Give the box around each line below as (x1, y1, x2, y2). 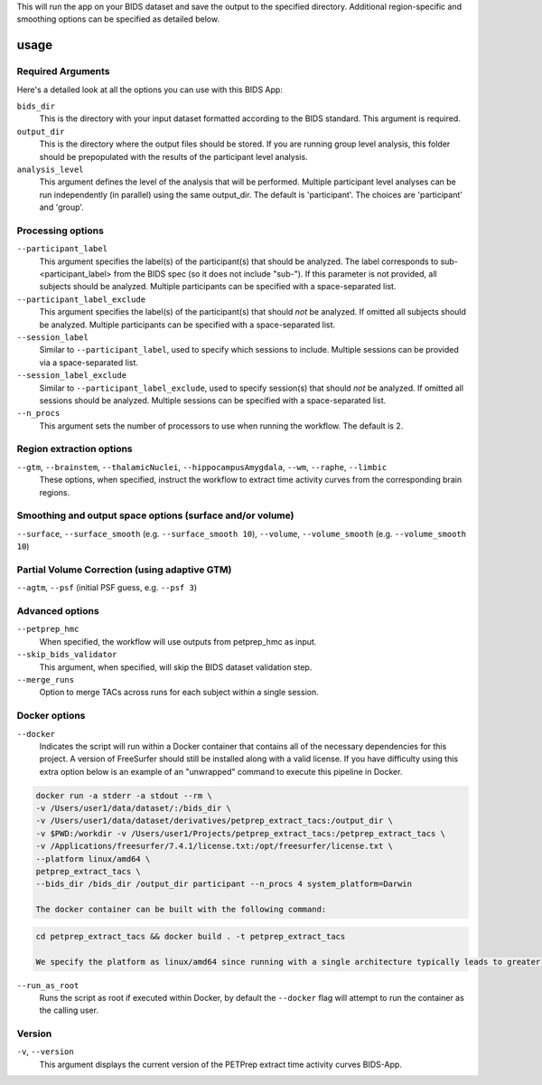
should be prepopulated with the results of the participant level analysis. (39, 151, 308, 162)
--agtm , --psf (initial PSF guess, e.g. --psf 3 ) (16, 582, 198, 593)
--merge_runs (16, 675, 75, 684)
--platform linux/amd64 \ (35, 854, 151, 863)
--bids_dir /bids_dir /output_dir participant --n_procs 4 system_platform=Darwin (35, 879, 413, 890)
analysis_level (16, 164, 85, 175)
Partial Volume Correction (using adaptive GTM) (16, 563, 232, 576)
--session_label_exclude (16, 371, 126, 381)
